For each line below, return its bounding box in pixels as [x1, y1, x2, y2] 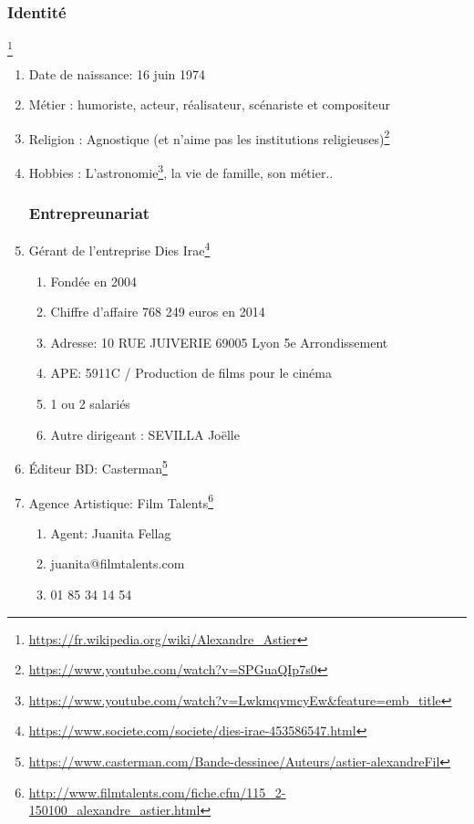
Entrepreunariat [28, 202, 150, 224]
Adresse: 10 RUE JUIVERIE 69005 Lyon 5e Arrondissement [50, 332, 388, 351]
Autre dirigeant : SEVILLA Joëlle [50, 424, 240, 443]
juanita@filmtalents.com [50, 554, 185, 573]
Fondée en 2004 [50, 271, 137, 290]
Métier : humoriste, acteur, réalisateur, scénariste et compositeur [28, 95, 390, 114]
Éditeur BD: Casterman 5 [28, 456, 168, 477]
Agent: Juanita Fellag [50, 523, 171, 542]
